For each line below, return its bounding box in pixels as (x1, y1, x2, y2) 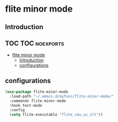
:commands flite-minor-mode (9, 98, 67, 103)
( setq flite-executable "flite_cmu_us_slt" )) (9, 112, 103, 117)
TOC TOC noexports (5, 39, 65, 47)
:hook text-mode (9, 103, 42, 108)
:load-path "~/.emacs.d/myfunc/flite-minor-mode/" (9, 94, 114, 99)
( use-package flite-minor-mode (5, 89, 68, 94)
